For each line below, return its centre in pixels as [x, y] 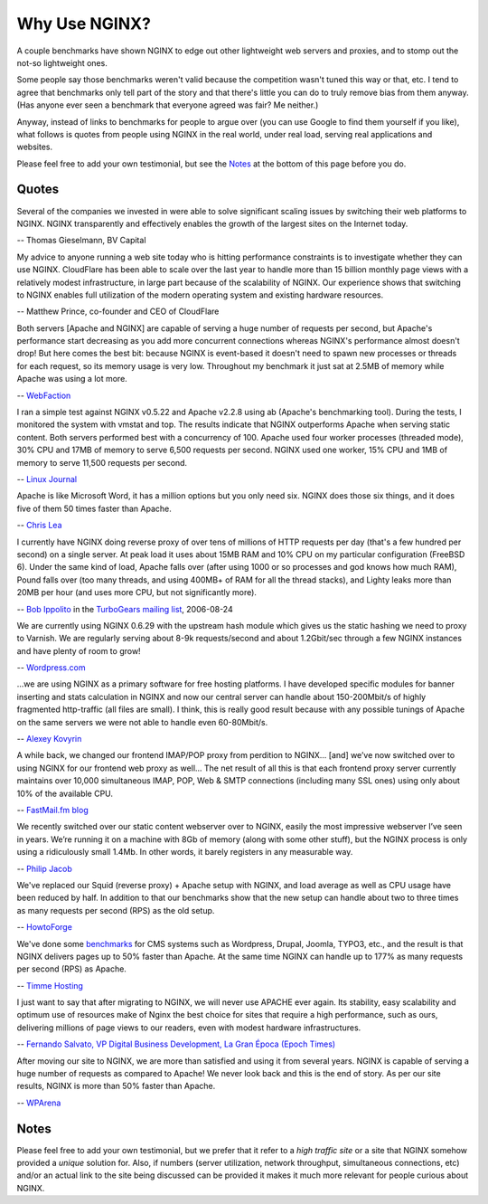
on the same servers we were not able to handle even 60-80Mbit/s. [142, 722]
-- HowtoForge [44, 927]
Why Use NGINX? [84, 24]
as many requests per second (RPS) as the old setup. [116, 910]
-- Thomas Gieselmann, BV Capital [81, 241]
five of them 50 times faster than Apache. [94, 508]
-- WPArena [39, 1103]
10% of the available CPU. [65, 793]
